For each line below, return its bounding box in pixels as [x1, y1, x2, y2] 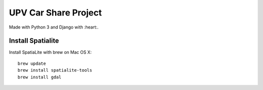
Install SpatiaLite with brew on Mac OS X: [9, 49, 92, 55]
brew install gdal [18, 74, 62, 80]
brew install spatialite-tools [18, 68, 93, 73]
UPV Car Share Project [9, 7, 102, 18]
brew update [18, 60, 46, 66]
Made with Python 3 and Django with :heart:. [9, 24, 99, 30]
